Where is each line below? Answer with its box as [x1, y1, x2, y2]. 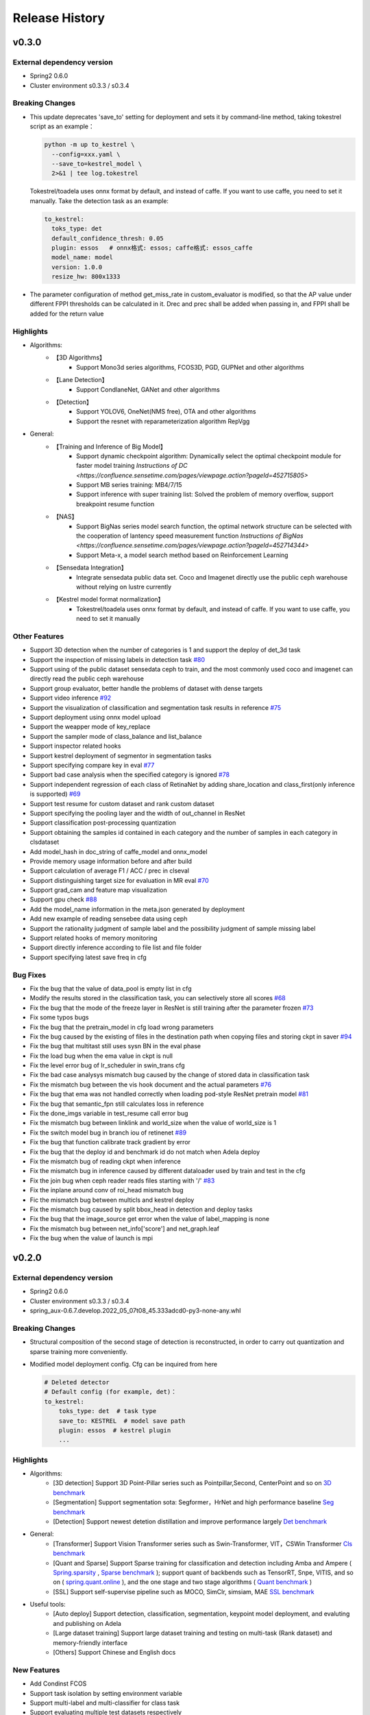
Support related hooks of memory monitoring [29, 934, 158, 943]
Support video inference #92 [29, 694, 112, 702]
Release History [12, 10, 106, 25]
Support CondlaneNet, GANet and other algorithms [76, 385, 221, 394]
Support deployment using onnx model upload [29, 713, 161, 722]
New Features [12, 1665, 60, 1675]
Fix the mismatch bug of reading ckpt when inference [29, 1157, 181, 1166]
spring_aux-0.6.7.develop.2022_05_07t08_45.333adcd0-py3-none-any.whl [29, 1307, 241, 1315]
